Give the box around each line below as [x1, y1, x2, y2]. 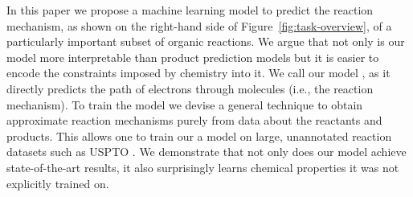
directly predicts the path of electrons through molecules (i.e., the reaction [6, 80, 374, 96]
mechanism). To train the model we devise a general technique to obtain [6, 96, 363, 113]
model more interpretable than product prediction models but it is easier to [6, 48, 379, 65]
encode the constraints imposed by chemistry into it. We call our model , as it [6, 64, 391, 81]
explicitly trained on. [6, 174, 109, 191]
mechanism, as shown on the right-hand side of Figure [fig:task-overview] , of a [6, 17, 392, 34]
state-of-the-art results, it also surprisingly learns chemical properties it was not [6, 158, 399, 175]
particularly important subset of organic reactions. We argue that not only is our [6, 33, 405, 50]
